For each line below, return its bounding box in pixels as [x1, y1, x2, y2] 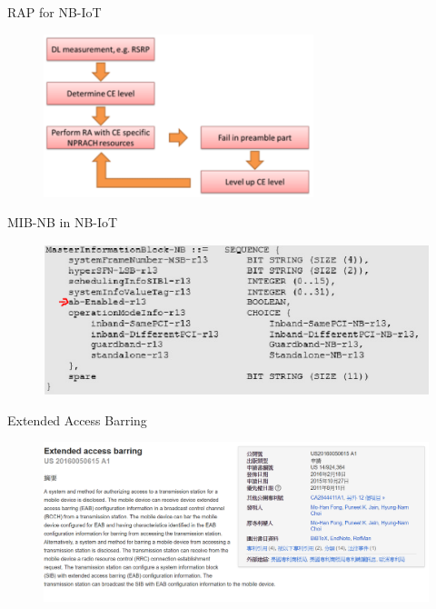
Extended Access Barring [7, 410, 147, 429]
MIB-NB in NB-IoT [7, 213, 118, 232]
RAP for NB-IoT [7, 3, 102, 21]
